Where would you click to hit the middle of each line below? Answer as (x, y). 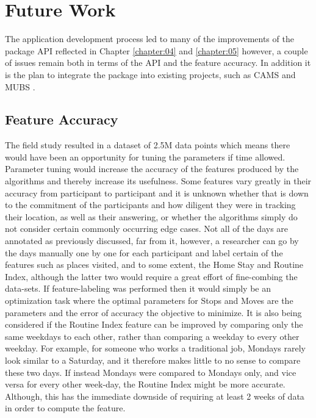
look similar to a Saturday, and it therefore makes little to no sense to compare (153, 360)
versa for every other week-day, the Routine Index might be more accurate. (145, 384)
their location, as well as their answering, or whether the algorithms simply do (151, 216)
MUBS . (20, 86)
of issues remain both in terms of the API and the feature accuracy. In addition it (158, 63)
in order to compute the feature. (65, 408)
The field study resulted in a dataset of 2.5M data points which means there (148, 145)
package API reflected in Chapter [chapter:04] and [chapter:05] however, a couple (156, 50)
